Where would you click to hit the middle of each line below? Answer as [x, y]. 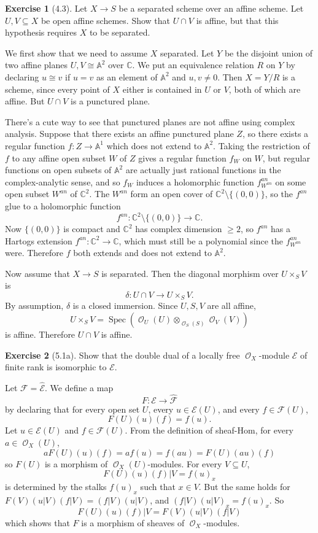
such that [158, 486]
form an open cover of [172, 194]
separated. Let [187, 53]
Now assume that [37, 273]
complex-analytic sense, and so [63, 181]
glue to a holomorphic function [63, 205]
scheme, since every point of [57, 89]
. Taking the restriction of [262, 145]
